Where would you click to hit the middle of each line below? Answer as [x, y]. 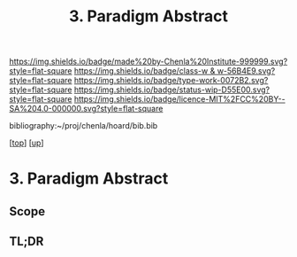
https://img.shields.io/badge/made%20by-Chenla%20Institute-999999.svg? [148, 62]
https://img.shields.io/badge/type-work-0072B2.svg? [171, 81]
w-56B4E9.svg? [246, 71]
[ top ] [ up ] [27, 143]
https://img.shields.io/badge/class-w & [145, 71]
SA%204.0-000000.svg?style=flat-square [86, 109]
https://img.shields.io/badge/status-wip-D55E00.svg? [172, 90]
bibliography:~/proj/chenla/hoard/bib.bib [84, 126]
